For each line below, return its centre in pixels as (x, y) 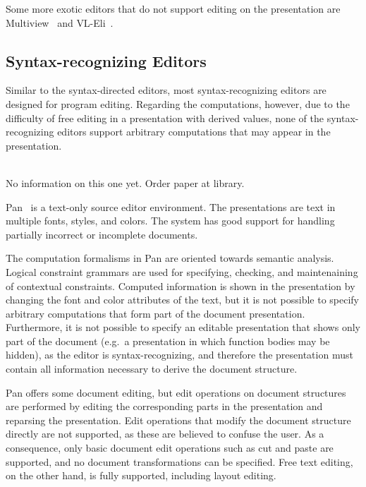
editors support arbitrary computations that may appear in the (194, 132)
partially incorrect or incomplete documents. (102, 234)
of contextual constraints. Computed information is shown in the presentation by (181, 285)
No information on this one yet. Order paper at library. (125, 182)
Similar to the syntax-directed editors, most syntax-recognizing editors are (166, 90)
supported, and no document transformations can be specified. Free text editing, (179, 461)
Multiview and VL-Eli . (60, 22)
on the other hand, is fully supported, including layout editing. (141, 475)
